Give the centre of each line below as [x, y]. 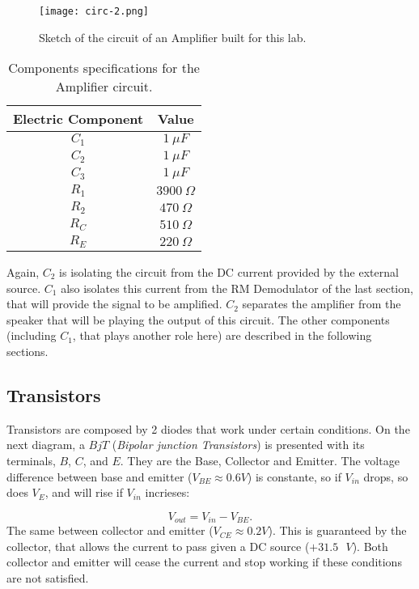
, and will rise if [84, 492]
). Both [370, 546]
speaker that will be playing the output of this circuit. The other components [198, 319]
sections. [28, 351]
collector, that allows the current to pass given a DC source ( [158, 546]
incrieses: [167, 492]
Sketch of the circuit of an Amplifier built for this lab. [173, 37]
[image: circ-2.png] [94, 11]
